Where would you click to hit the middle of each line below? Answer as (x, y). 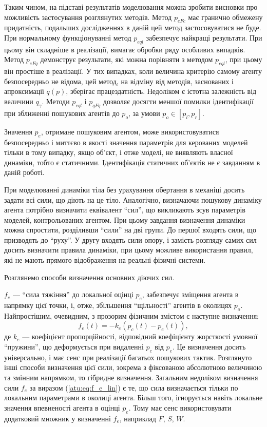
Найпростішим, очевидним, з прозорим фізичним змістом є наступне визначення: (131, 315)
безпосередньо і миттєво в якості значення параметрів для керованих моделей (126, 142)
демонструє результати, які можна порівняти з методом (127, 59)
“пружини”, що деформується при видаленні (74, 347)
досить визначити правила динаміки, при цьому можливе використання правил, (129, 250)
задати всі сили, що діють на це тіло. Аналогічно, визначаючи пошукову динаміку (133, 199)
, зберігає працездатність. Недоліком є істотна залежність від (161, 91)
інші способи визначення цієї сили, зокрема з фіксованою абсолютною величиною (133, 367)
